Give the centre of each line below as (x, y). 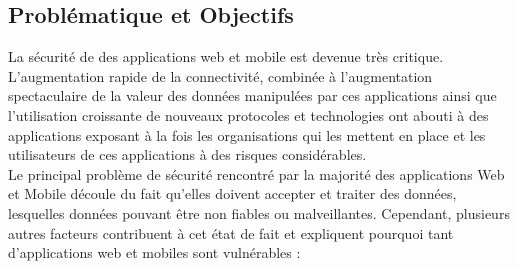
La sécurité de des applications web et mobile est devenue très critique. (226, 56)
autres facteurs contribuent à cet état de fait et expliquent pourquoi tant (231, 232)
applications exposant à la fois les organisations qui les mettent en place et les (247, 134)
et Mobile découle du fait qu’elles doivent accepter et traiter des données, (232, 193)
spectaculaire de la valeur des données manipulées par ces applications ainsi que (252, 95)
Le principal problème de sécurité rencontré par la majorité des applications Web (256, 173)
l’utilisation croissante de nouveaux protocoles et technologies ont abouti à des (248, 114)
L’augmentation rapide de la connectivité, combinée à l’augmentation (220, 75)
